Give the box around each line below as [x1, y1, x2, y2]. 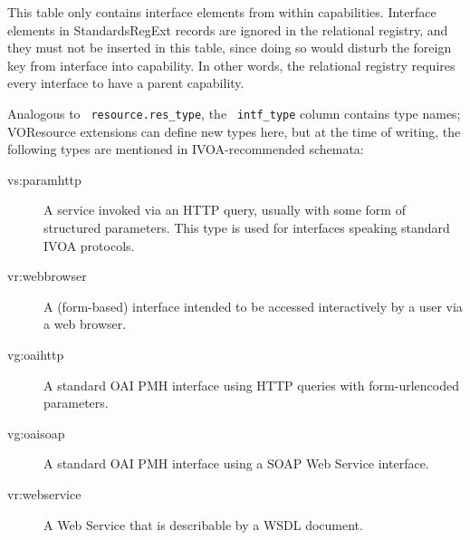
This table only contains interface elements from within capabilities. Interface [7, 3, 436, 21]
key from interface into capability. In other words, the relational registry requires [7, 55, 456, 74]
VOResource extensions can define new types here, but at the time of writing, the [7, 121, 461, 140]
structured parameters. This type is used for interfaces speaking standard [43, 218, 450, 236]
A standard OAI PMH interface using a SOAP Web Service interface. [43, 454, 429, 473]
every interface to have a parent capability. [7, 73, 245, 92]
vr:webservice [7, 484, 82, 503]
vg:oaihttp [7, 344, 64, 363]
